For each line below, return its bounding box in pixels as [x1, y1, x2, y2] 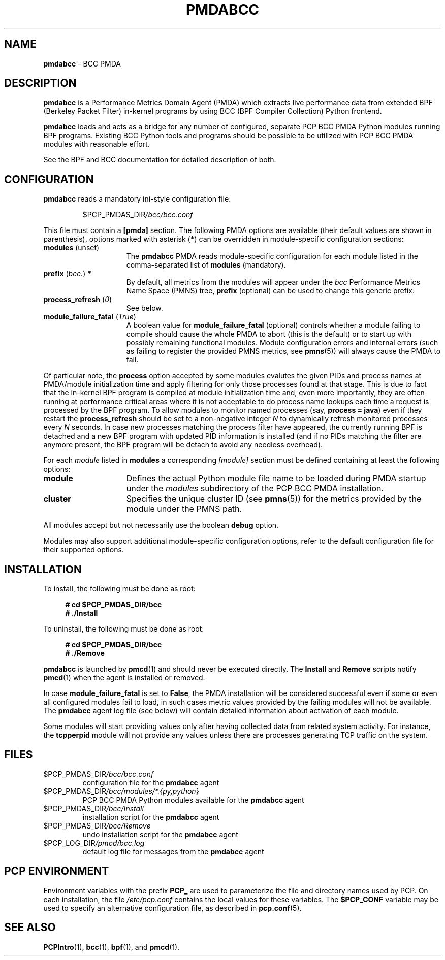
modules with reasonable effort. [43, 140, 150, 149]
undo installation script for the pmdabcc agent [82, 830, 238, 839]
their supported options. [43, 545, 124, 554]
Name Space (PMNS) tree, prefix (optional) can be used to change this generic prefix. [126, 286, 415, 295]
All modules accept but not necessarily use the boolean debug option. [43, 521, 279, 530]
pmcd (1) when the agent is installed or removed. [43, 673, 205, 682]
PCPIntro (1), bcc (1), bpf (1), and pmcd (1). [43, 942, 180, 951]
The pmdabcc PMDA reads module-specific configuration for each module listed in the [126, 252, 418, 261]
